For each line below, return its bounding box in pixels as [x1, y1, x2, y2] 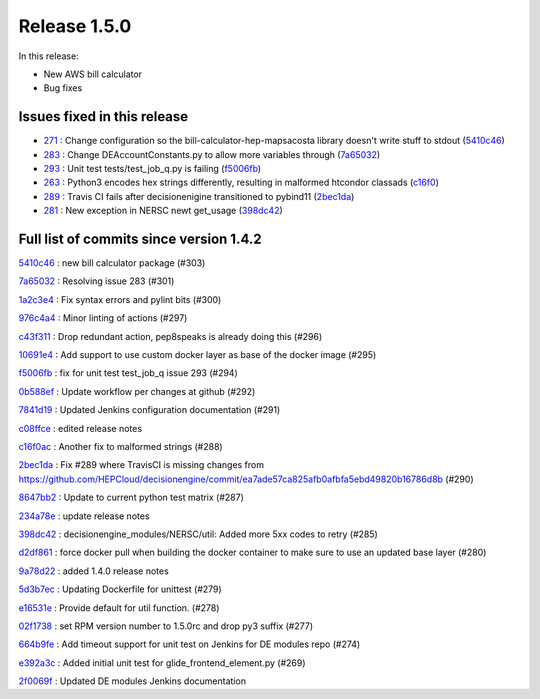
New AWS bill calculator [43, 68, 143, 80]
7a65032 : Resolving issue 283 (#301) [18, 275, 175, 287]
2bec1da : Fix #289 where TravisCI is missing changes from [18, 459, 265, 471]
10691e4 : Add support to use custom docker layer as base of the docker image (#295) [18, 349, 377, 361]
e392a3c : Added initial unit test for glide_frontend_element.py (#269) [18, 656, 306, 669]
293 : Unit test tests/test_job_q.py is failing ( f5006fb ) [43, 163, 262, 175]
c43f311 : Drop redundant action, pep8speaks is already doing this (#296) [18, 330, 323, 342]
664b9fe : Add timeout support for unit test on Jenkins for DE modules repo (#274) [18, 638, 361, 650]
